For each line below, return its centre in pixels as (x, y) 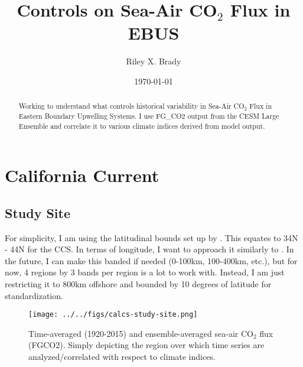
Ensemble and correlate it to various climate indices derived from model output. (142, 126)
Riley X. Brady (154, 61)
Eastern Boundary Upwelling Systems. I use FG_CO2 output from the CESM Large (149, 116)
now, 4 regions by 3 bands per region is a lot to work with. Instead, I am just (145, 272)
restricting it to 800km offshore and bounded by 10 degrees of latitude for (138, 284)
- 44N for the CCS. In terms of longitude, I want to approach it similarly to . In (149, 249)
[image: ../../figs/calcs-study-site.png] (113, 315)
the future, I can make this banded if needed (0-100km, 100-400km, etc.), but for (151, 260)
